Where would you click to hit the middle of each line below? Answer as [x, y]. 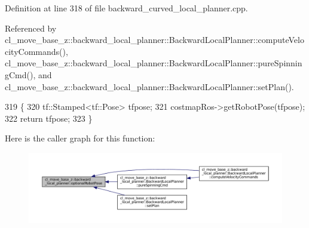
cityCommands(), [36, 51]
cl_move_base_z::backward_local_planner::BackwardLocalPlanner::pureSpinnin [154, 63]
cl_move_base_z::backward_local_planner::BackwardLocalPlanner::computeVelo [154, 40]
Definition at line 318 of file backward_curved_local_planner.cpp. [126, 8]
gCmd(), [20, 74]
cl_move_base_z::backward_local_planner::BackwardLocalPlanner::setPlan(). [149, 86]
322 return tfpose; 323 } [49, 118]
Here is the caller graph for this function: [80, 138]
